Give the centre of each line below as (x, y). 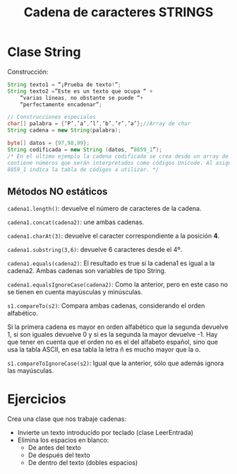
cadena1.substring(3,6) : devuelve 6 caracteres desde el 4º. (95, 250)
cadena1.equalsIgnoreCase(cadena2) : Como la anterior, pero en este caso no (117, 284)
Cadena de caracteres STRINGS (119, 12)
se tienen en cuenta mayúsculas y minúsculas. (75, 292)
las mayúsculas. (31, 371)
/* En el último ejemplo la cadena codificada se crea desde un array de (118, 156)
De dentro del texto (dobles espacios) (83, 463)
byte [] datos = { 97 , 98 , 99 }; (49, 143)
